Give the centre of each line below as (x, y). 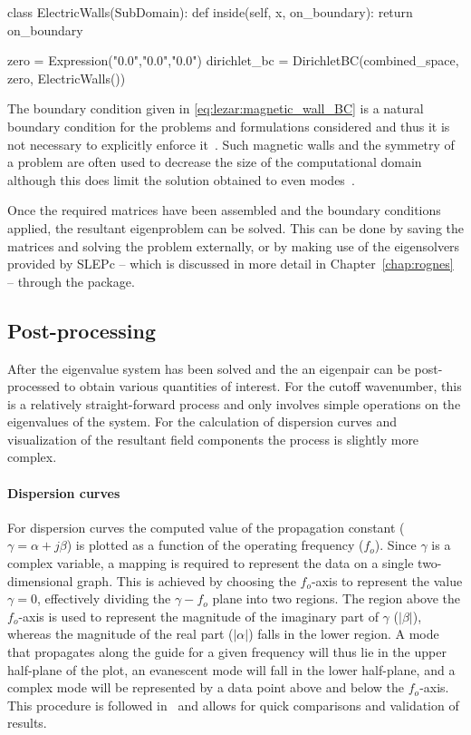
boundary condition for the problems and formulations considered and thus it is (229, 126)
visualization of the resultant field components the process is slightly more (213, 439)
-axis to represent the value (387, 580)
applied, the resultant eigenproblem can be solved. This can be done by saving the (235, 227)
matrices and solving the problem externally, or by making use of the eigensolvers (234, 245)
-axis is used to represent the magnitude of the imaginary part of (198, 616)
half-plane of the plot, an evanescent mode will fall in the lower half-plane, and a (231, 669)
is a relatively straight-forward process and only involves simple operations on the (234, 403)
